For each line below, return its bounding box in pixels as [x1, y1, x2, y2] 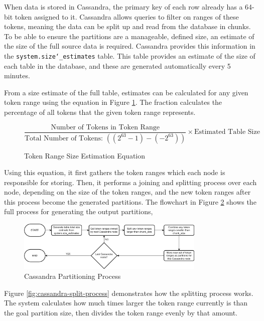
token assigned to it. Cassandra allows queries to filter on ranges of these [15, 11, 239, 22]
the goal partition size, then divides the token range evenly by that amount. [4, 307, 237, 317]
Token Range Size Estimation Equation [24, 150, 146, 160]
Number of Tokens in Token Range [51, 123, 160, 131]
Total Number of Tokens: [25, 134, 103, 142]
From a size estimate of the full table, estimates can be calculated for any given [4, 87, 248, 97]
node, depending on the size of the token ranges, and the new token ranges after [4, 187, 251, 197]
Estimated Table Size [194, 128, 260, 136]
